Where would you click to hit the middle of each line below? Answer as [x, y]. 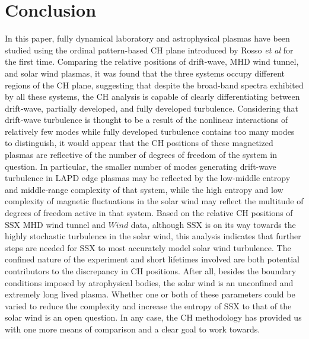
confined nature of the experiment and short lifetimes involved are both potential [152, 259]
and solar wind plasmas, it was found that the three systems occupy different [145, 73]
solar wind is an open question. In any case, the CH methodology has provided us [153, 317]
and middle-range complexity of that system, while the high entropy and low [144, 189]
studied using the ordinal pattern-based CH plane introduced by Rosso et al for [149, 50]
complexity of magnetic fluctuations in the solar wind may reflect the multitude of [154, 201]
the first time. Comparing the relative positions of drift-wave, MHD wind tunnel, [152, 61]
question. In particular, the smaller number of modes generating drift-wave [141, 166]
